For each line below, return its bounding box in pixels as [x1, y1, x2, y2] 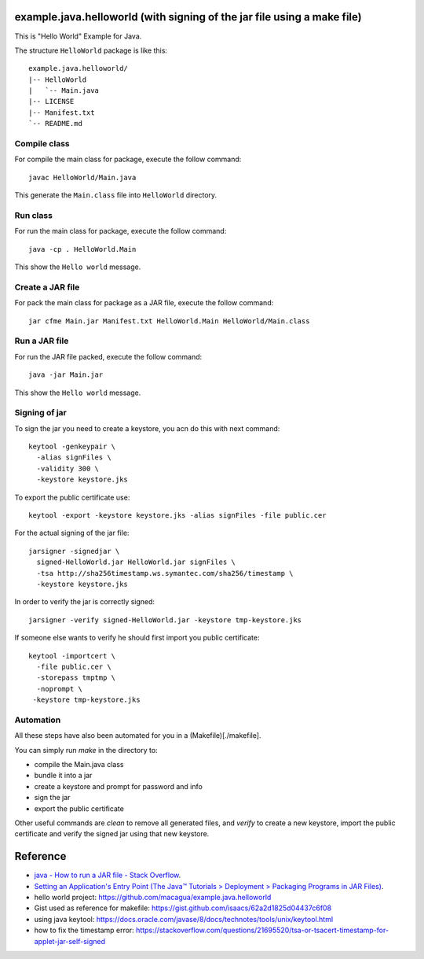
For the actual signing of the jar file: [14, 528, 130, 538]
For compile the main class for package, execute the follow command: [14, 154, 242, 164]
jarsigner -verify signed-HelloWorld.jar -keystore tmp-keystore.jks [28, 615, 302, 625]
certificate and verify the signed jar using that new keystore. [14, 829, 210, 839]
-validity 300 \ [36, 464, 100, 473]
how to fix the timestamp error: [34, 925, 135, 935]
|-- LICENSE [28, 97, 75, 106]
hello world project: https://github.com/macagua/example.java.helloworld [34, 893, 272, 902]
